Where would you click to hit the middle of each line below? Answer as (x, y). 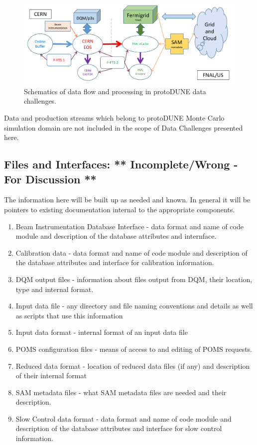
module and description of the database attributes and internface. (116, 236)
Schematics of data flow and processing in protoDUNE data (115, 91)
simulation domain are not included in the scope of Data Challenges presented (124, 127)
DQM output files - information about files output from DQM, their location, (134, 279)
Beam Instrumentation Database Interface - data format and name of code (129, 226)
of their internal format (51, 375)
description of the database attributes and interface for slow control (119, 428)
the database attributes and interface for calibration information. (115, 262)
